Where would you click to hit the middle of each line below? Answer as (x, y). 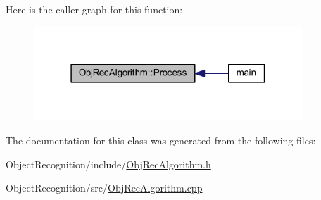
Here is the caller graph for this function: (94, 9)
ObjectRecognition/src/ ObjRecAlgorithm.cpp (104, 188)
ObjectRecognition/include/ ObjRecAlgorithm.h (108, 164)
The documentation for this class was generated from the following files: (161, 140)
